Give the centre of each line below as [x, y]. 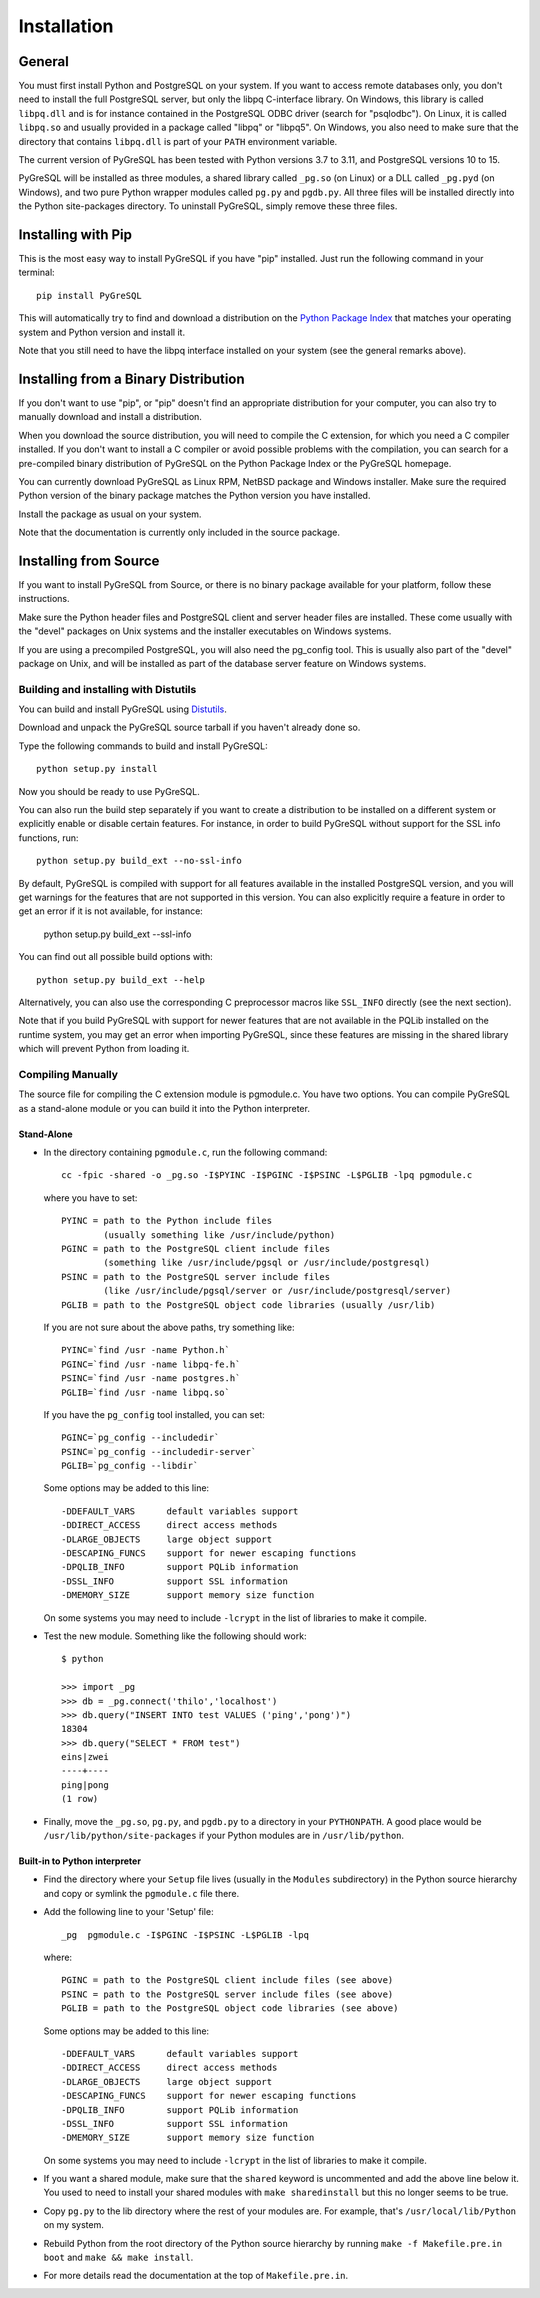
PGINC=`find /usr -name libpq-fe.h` [151, 1364]
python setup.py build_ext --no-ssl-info [139, 861]
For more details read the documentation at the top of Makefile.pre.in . [196, 2276]
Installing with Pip [75, 234]
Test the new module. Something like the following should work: [175, 1636]
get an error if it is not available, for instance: [111, 911]
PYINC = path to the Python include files [167, 1221]
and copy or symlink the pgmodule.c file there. [141, 1893]
